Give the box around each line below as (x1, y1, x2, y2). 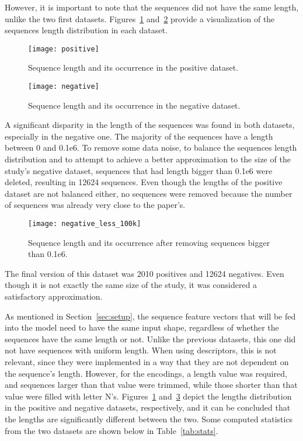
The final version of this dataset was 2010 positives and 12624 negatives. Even (5, 267, 284, 279)
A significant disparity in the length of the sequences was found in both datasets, (5, 119, 295, 131)
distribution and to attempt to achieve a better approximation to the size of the (5, 153, 291, 165)
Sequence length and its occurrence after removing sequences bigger (28, 236, 270, 248)
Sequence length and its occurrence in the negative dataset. (28, 99, 241, 111)
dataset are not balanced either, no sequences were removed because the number (5, 187, 292, 199)
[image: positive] (28, 44, 99, 53)
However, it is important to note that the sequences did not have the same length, (5, 1, 299, 13)
